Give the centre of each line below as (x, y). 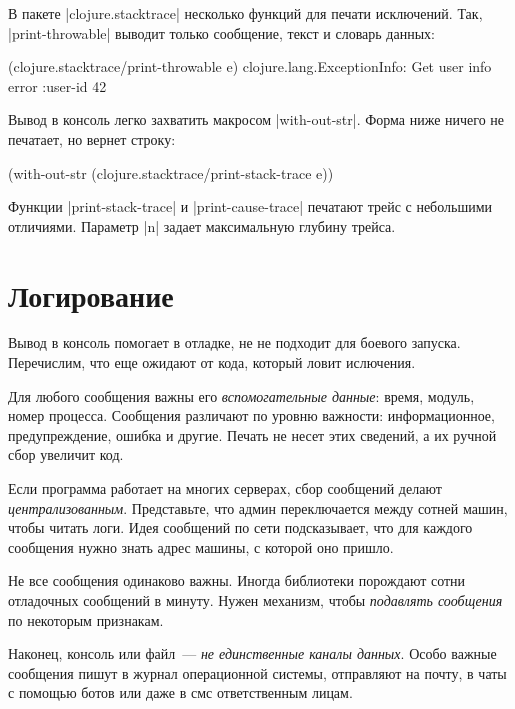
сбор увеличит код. (66, 454)
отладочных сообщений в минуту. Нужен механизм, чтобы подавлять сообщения (255, 600)
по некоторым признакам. (86, 619)
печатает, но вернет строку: (92, 138)
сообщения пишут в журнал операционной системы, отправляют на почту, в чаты (257, 672)
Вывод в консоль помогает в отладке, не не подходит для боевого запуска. (234, 342)
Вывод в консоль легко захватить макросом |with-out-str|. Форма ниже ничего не (256, 119)
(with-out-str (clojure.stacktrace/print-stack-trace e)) (171, 172)
